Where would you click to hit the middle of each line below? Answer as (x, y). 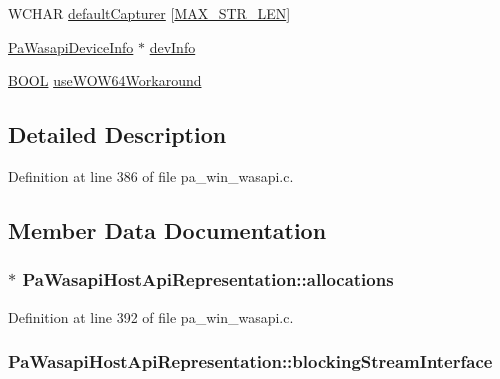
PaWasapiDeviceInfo (71, 46)
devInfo (172, 46)
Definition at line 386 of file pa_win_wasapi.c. (151, 175)
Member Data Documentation (167, 229)
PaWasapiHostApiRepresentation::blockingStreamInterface (250, 361)
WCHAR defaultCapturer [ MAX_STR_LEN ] (149, 13)
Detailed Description (117, 134)
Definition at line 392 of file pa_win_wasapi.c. (151, 316)
